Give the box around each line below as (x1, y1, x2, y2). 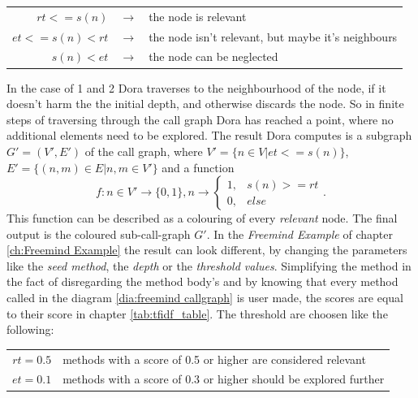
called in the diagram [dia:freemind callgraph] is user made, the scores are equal (6, 289, 404, 306)
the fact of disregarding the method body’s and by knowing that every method (6, 273, 399, 290)
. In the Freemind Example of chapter (206, 225, 393, 242)
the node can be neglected (149, 48, 278, 65)
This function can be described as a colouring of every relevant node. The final (6, 210, 398, 227)
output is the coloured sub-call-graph (6, 225, 191, 242)
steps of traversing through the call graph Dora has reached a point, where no (6, 110, 394, 128)
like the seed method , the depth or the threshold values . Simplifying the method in (6, 257, 412, 274)
